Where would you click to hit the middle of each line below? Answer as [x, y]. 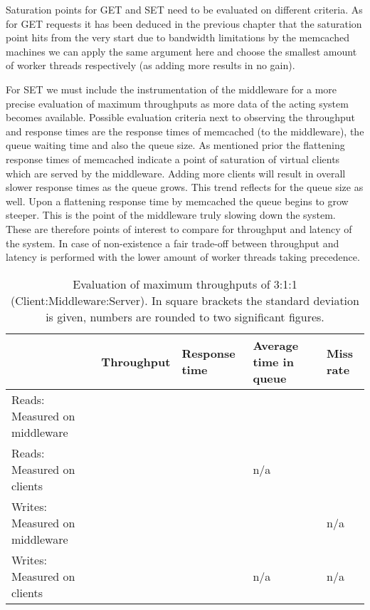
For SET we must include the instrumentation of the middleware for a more [171, 89]
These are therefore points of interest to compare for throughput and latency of [179, 228]
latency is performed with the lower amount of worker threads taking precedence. [183, 257]
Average [276, 345]
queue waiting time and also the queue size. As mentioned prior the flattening [175, 145]
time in [273, 361]
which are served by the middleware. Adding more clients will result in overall [176, 173]
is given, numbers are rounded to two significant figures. [185, 316]
